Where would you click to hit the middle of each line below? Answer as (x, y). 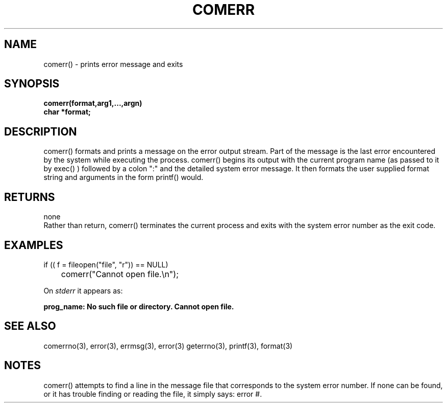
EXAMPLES (34, 245)
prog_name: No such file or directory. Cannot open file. (139, 306)
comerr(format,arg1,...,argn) (93, 103)
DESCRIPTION (41, 131)
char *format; (67, 112)
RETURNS (30, 197)
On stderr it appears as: (83, 290)
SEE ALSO (30, 326)
